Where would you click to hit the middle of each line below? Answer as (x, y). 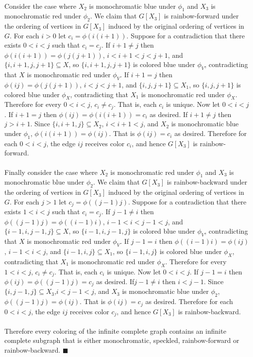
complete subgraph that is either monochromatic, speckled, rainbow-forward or (122, 340)
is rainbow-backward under (207, 182)
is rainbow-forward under (201, 16)
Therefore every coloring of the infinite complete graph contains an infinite (115, 331)
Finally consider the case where (51, 172)
